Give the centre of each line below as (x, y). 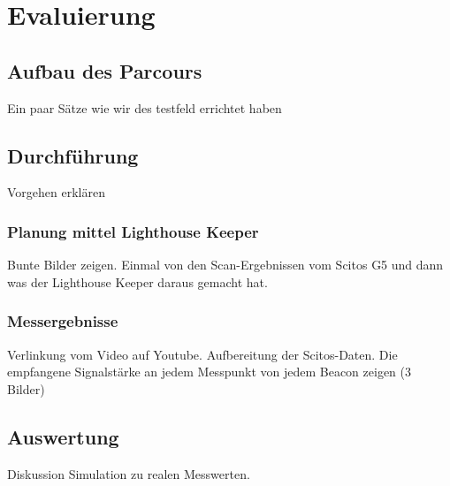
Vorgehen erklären (56, 192)
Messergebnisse (63, 321)
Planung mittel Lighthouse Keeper (133, 231)
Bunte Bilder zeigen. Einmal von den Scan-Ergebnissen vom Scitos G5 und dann (225, 265)
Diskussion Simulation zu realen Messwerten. (129, 473)
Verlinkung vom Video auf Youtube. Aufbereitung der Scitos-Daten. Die (202, 354)
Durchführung (73, 155)
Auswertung (63, 436)
